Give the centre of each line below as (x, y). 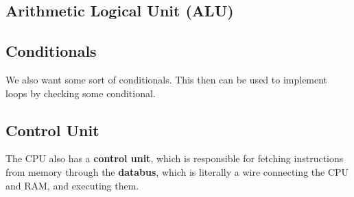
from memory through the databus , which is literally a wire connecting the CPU (177, 171)
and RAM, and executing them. (72, 185)
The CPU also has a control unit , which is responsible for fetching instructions (175, 158)
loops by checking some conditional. (81, 93)
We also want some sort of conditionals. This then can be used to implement (167, 79)
